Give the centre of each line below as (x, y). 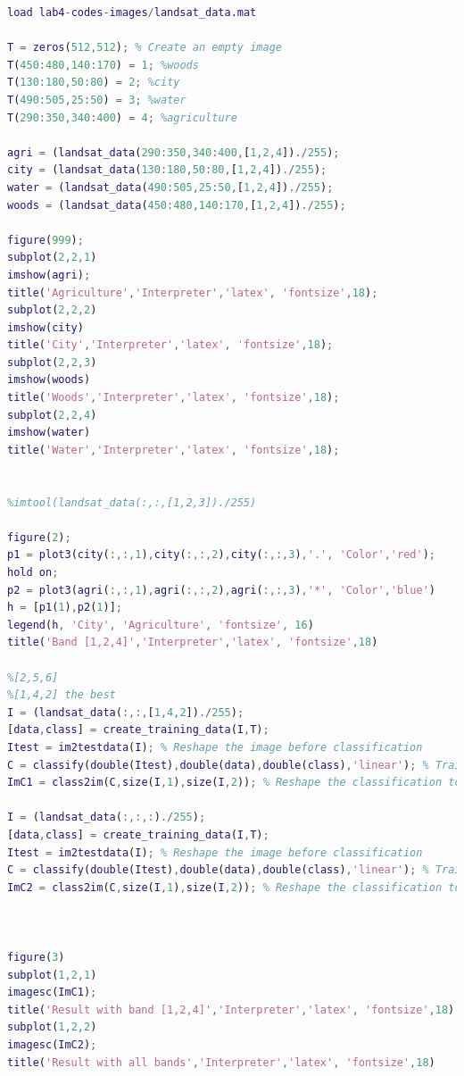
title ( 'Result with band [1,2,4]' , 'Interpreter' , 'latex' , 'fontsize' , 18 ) (231, 1009)
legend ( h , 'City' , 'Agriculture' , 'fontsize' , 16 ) (161, 625)
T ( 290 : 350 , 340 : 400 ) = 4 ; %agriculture (122, 117)
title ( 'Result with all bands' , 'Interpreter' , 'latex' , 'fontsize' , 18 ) (221, 1062)
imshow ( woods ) (49, 380)
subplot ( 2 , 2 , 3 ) (52, 362)
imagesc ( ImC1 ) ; (52, 993)
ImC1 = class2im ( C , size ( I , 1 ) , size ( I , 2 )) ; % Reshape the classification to (234, 783)
